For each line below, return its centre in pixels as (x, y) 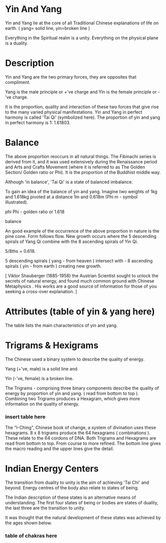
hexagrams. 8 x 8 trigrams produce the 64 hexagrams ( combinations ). (78, 433)
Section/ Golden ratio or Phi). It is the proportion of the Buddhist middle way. (83, 172)
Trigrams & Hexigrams (52, 345)
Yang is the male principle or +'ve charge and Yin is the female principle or (81, 92)
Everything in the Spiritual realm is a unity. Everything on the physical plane (82, 38)
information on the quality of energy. (42, 404)
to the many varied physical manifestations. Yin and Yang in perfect (74, 112)
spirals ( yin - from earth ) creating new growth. (54, 266)
